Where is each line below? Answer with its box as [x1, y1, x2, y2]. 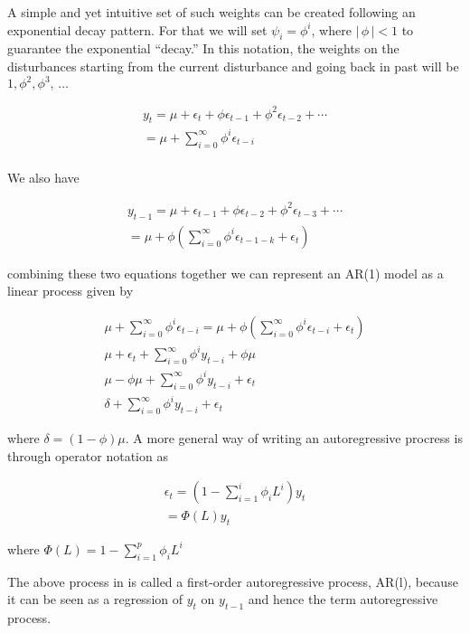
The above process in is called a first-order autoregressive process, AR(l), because [7, 572, 458, 590]
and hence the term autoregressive [248, 590, 438, 609]
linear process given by [7, 281, 134, 300]
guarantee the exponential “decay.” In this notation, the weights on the [7, 39, 399, 58]
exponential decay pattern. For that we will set [7, 20, 268, 39]
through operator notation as [7, 446, 168, 465]
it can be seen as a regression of [7, 590, 183, 609]
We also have [7, 167, 80, 186]
